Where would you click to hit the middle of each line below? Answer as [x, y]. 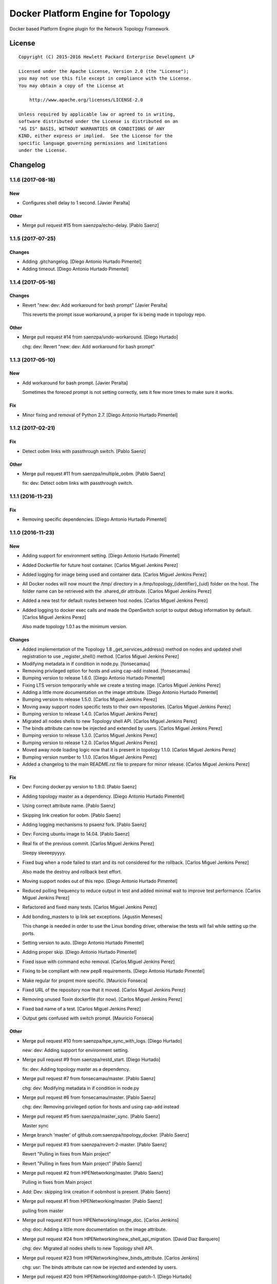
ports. [29, 933]
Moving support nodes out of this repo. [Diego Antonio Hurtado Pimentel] [100, 881]
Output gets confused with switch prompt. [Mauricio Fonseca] [88, 1018]
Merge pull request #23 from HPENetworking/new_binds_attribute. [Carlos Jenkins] [111, 1258]
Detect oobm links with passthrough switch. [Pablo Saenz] [84, 451]
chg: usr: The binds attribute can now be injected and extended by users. [100, 1267]
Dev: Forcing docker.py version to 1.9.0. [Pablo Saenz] [80, 787]
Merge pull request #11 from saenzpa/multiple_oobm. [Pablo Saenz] [94, 474]
